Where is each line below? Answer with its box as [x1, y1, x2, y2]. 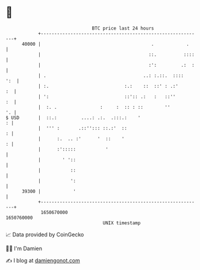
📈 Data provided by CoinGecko [5, 231, 84, 238]
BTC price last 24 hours [92, 25, 154, 31]
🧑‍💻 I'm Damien [5, 245, 43, 252]
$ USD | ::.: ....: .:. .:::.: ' [5, 114, 141, 121]
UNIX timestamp [102, 219, 141, 226]
